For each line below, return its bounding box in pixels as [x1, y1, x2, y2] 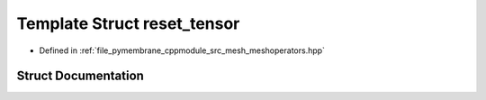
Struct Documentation [16, 68, 144, 84]
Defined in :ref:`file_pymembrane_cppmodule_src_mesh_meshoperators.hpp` [39, 45, 326, 56]
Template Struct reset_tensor [16, 14, 240, 33]
